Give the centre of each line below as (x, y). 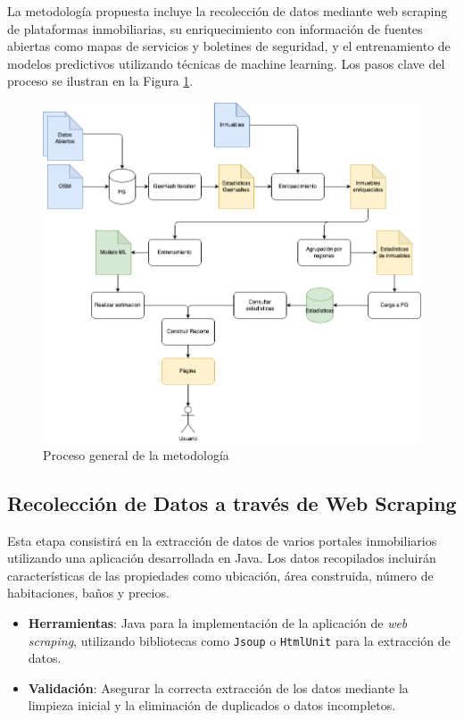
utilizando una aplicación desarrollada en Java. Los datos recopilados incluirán (222, 558)
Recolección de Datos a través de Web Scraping (232, 502)
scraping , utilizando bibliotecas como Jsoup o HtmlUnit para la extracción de (239, 640)
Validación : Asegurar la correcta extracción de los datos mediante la (218, 687)
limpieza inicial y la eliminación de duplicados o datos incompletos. (212, 705)
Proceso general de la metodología (136, 454)
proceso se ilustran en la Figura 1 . (100, 81)
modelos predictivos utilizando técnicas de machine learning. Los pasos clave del (226, 63)
